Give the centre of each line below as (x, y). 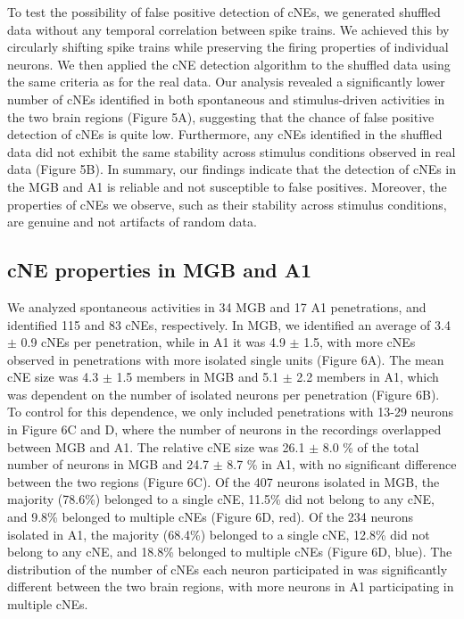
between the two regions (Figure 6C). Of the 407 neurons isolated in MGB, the (224, 481)
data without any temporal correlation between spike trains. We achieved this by (228, 29)
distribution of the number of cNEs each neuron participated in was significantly (228, 569)
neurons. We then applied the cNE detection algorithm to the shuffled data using (229, 64)
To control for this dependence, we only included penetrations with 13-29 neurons (231, 412)
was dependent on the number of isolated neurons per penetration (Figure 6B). (224, 394)
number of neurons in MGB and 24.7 (108, 464)
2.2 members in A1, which (368, 377)
